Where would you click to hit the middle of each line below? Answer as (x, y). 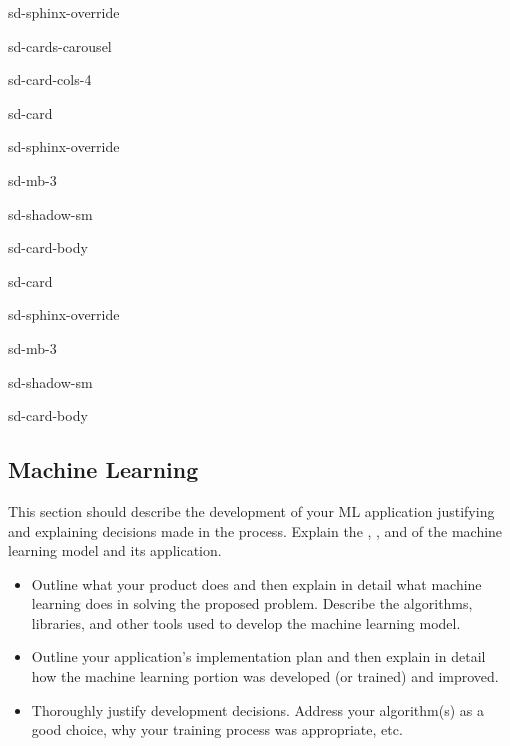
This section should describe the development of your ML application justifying (251, 510)
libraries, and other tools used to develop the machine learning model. (246, 622)
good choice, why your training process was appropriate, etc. (217, 729)
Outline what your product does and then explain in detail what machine (256, 583)
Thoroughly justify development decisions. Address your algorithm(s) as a (258, 709)
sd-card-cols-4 (50, 79)
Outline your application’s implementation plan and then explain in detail (258, 656)
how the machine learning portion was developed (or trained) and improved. (265, 676)
